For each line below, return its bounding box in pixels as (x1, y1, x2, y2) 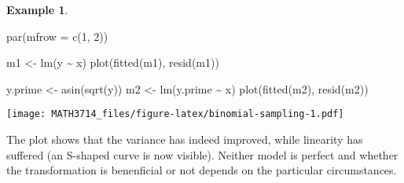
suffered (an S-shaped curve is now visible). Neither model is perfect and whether (6, 146, 398, 163)
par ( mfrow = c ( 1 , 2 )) (6, 27, 108, 44)
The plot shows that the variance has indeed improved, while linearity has (6, 131, 363, 148)
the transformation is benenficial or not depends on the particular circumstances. (6, 162, 397, 178)
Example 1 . (6, 2, 68, 17)
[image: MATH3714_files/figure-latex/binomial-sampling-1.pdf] (6, 108, 344, 120)
